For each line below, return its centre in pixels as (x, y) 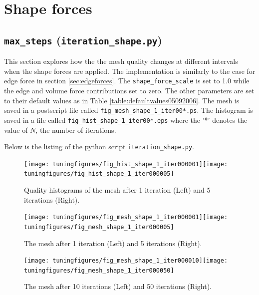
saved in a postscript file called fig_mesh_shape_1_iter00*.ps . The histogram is (129, 110)
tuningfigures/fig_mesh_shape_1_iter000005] (99, 227)
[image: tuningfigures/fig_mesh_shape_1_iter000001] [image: (126, 217)
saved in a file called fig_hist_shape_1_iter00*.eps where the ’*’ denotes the (126, 120)
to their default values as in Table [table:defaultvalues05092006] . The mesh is (122, 100)
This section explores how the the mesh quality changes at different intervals (121, 61)
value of (16, 130)
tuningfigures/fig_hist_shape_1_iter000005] (99, 174)
